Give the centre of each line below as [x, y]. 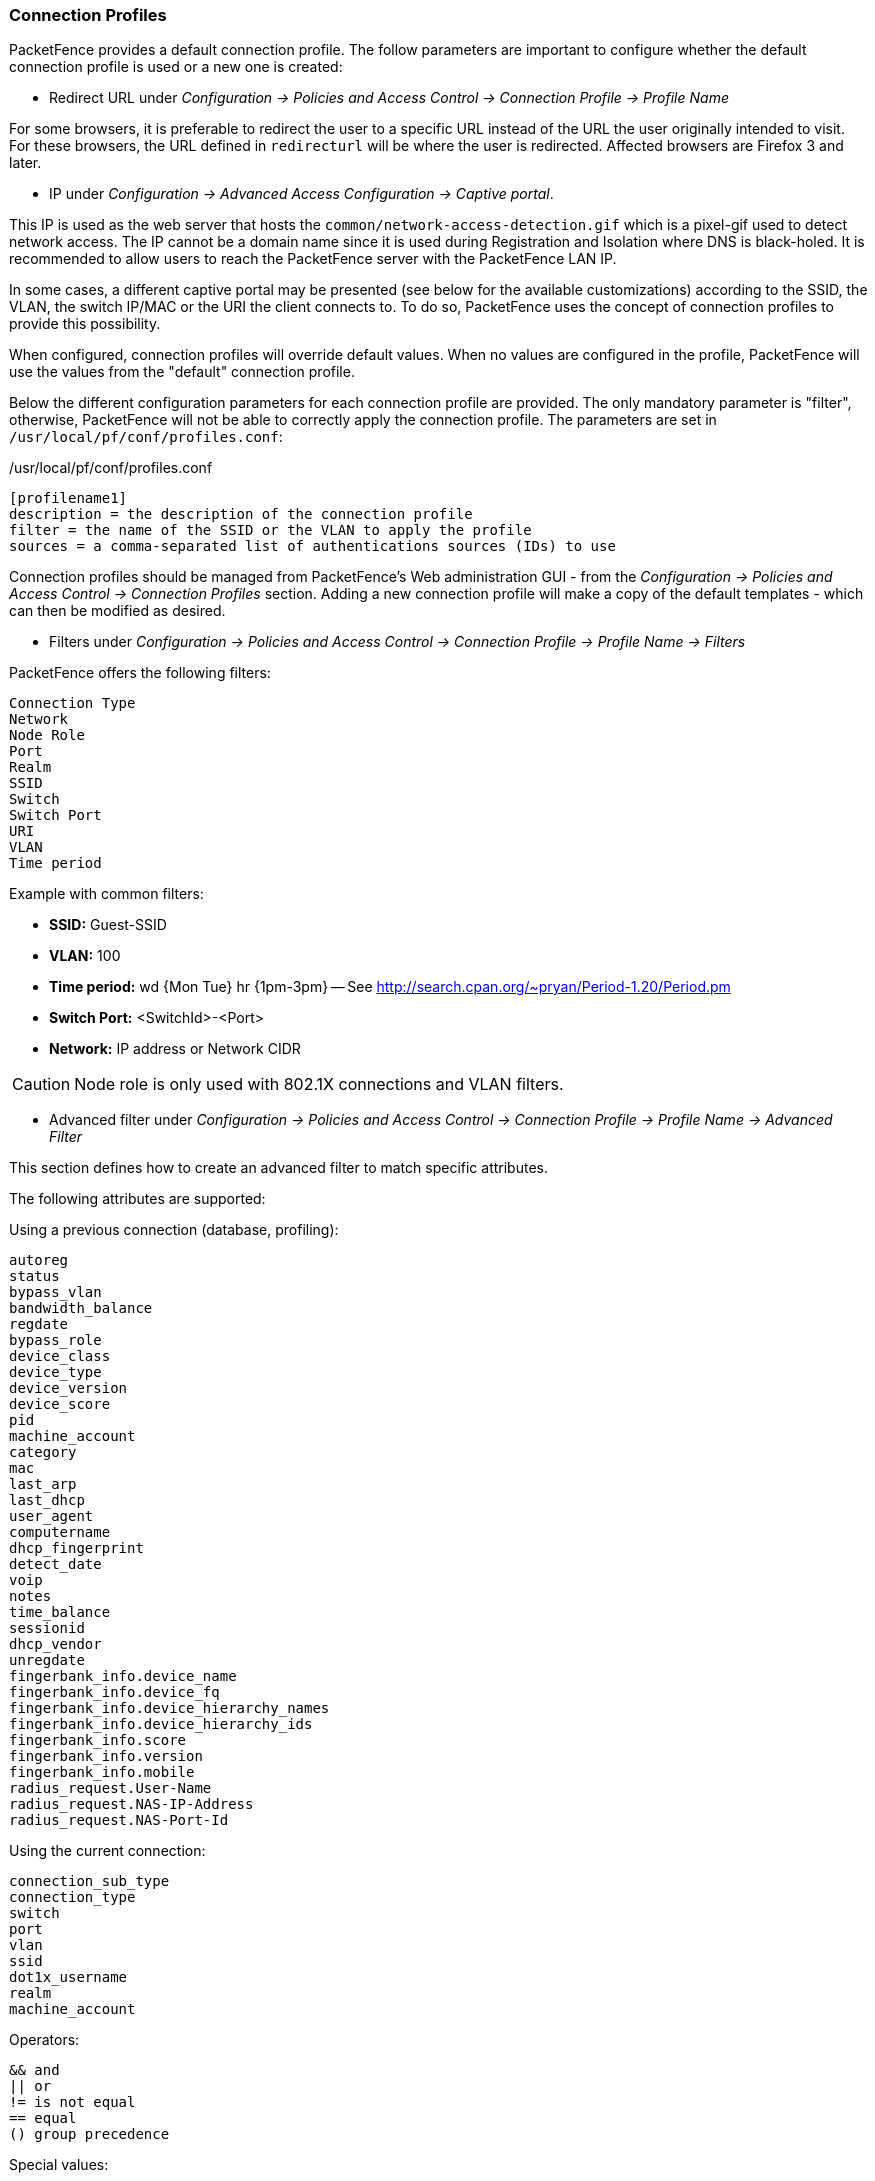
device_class [60, 1356]
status [34, 1276]
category [43, 1452]
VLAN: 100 [85, 956]
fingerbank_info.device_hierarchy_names [169, 1708]
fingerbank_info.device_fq [114, 1692]
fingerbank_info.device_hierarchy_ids [161, 1724]
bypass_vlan [55, 1292]
